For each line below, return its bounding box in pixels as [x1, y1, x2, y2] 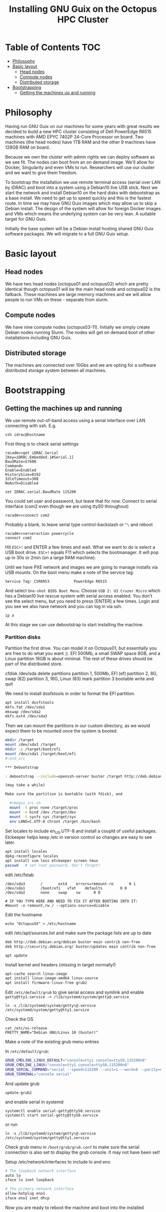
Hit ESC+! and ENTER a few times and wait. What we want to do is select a [5, 544, 156, 550]
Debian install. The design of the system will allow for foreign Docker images [5, 205, 161, 211]
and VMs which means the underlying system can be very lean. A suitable [5, 211, 156, 216]
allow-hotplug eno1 [5, 1191, 45, 1196]
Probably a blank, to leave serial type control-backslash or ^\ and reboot [5, 521, 153, 527]
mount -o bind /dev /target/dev [9, 810, 77, 815]
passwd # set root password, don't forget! [5, 863, 100, 868]
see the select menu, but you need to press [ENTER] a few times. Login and [5, 598, 159, 604]
